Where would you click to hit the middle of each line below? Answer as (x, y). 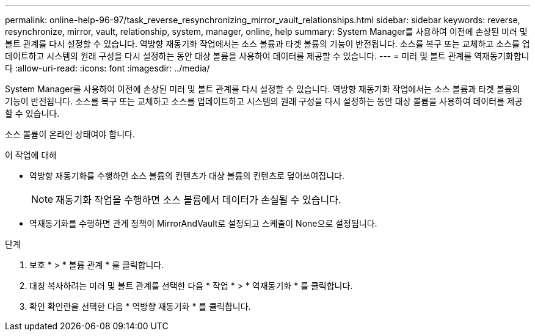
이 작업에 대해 (31, 155)
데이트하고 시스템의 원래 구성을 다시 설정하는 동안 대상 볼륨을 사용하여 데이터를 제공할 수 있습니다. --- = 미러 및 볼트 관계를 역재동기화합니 (267, 56)
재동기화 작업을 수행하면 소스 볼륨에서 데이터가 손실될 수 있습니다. (198, 200)
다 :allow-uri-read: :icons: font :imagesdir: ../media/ (107, 68)
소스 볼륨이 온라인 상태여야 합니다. (70, 134)
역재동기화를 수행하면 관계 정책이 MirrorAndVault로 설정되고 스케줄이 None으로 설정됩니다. (203, 223)
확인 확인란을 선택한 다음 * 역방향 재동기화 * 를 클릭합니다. (140, 306)
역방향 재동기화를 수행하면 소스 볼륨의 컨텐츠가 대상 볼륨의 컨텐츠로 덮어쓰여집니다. (187, 176)
